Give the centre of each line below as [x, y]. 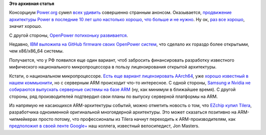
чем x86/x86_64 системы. [36, 51]
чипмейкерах [23, 119]
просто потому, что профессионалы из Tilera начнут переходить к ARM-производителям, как [137, 119]
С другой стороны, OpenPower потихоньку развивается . [68, 35]
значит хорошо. [26, 26]
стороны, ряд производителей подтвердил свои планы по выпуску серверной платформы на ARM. [114, 96]
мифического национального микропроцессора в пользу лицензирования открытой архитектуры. [113, 67]
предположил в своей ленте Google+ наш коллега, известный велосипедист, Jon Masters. [104, 126]
